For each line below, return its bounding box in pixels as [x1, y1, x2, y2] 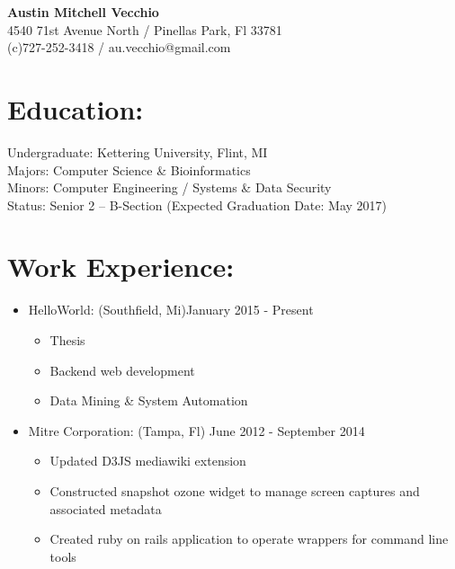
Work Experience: [7, 248, 235, 285]
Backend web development [49, 360, 195, 379]
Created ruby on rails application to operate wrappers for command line [49, 529, 449, 548]
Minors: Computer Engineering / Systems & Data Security [7, 178, 332, 197]
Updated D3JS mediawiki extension [49, 451, 246, 470]
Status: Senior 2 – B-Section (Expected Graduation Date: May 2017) [7, 195, 388, 214]
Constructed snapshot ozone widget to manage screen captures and [49, 481, 420, 500]
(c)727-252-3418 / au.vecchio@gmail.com [7, 38, 231, 57]
